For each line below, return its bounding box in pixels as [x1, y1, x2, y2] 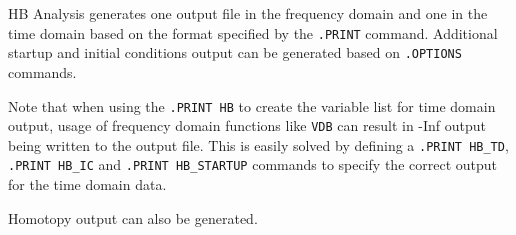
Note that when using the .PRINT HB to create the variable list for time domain [8, 95, 496, 116]
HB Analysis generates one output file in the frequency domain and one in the [8, 3, 488, 23]
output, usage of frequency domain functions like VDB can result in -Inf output [8, 115, 487, 136]
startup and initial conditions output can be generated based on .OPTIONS [8, 42, 462, 63]
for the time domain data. [8, 174, 167, 195]
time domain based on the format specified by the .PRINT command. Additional [8, 22, 498, 43]
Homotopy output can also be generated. [8, 207, 258, 228]
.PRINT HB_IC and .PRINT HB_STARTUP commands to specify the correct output [8, 154, 498, 175]
